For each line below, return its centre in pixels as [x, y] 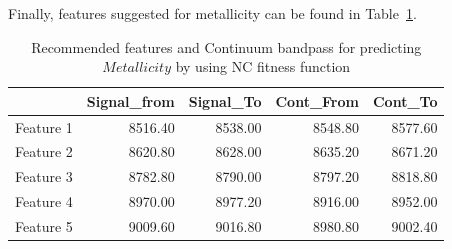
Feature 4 [44, 201]
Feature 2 [44, 151]
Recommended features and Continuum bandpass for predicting [226, 46]
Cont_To [405, 100]
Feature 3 [44, 176]
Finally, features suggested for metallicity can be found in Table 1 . [212, 13]
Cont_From [317, 100]
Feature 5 [44, 226]
